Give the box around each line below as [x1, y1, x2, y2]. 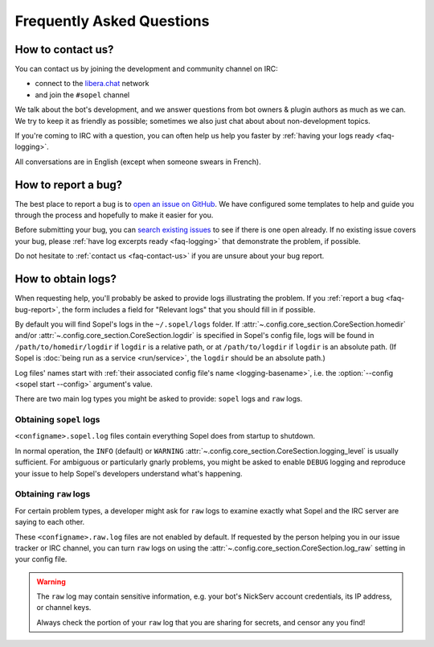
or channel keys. [36, 603, 92, 612]
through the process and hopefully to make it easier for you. [14, 210, 214, 220]
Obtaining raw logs [14, 488, 91, 500]
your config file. [14, 554, 68, 564]
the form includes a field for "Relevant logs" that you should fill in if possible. [61, 304, 316, 314]
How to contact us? [14, 43, 114, 56]
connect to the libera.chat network [35, 79, 149, 89]
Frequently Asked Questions [14, 12, 210, 30]
